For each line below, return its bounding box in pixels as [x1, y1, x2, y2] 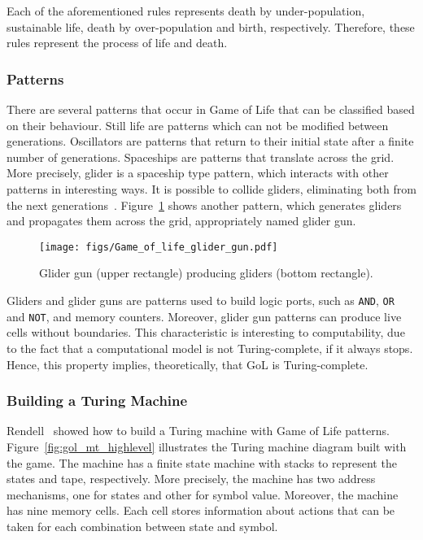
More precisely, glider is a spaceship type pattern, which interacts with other [7, 164, 389, 181]
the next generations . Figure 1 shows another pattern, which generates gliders [7, 196, 402, 213]
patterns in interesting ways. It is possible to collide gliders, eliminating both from [7, 180, 416, 197]
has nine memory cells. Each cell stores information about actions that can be [7, 502, 395, 519]
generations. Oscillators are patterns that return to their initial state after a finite [7, 133, 414, 150]
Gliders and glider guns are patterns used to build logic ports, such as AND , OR [7, 292, 395, 308]
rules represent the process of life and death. [7, 34, 228, 51]
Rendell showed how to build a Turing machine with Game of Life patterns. [7, 422, 390, 439]
